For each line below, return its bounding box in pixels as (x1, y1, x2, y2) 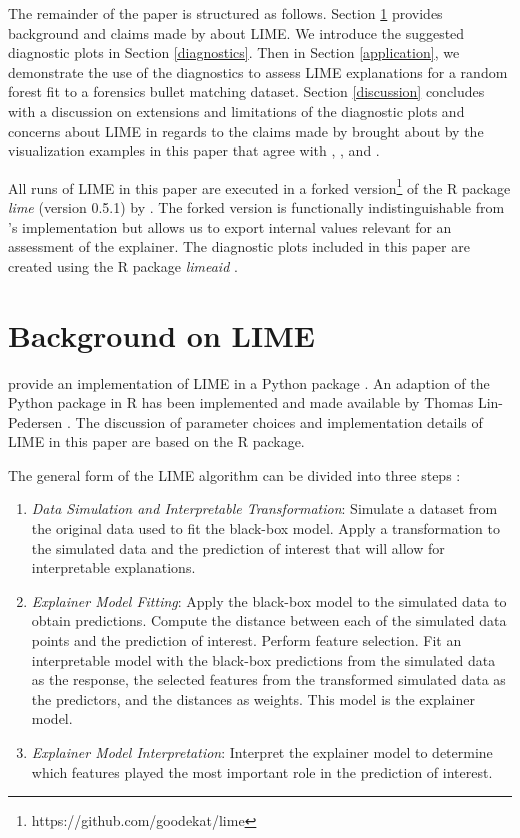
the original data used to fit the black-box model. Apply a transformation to (31, 518, 500, 539)
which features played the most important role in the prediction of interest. (31, 761, 493, 782)
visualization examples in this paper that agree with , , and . (8, 140, 380, 161)
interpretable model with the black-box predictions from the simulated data (31, 649, 496, 670)
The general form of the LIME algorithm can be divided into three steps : (8, 464, 461, 485)
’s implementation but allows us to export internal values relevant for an (8, 216, 452, 237)
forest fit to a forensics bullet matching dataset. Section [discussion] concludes (8, 81, 485, 102)
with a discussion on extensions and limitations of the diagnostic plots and (8, 100, 465, 121)
